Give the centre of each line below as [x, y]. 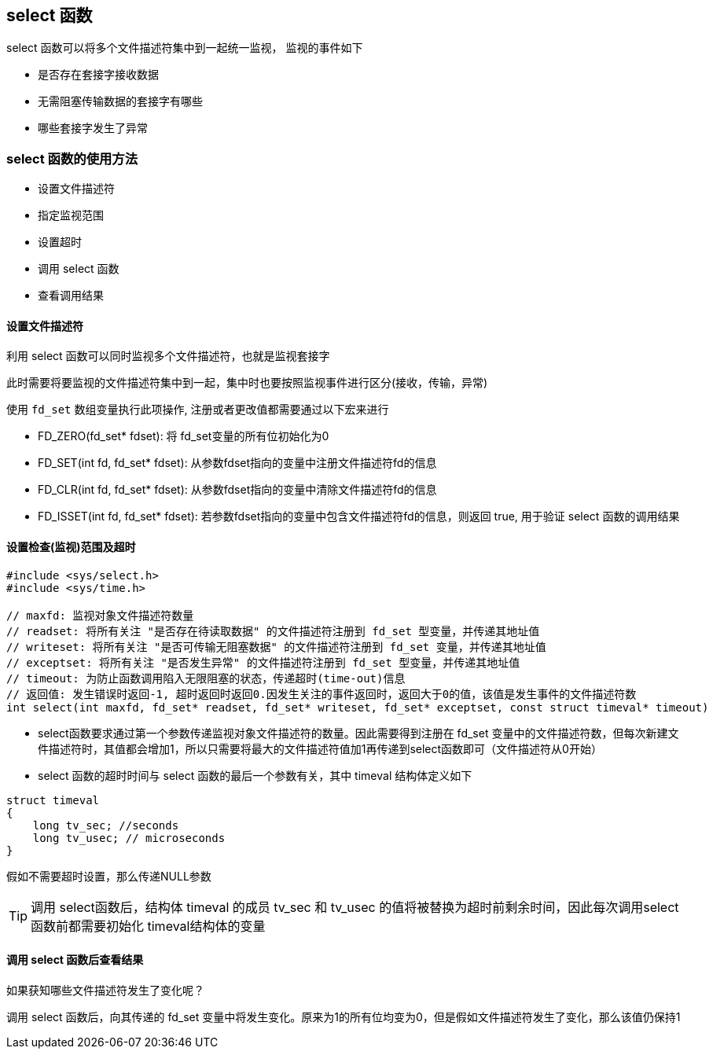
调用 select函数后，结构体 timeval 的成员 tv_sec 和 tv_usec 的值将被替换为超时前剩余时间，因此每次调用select [355, 907]
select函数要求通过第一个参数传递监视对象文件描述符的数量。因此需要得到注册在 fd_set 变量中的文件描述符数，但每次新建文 [358, 733]
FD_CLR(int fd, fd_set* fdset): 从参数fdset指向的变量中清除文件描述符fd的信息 [237, 490]
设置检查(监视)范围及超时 [71, 547]
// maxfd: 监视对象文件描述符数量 [100, 615]
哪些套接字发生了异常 [93, 128]
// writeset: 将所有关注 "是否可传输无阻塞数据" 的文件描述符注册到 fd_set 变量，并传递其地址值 [276, 647]
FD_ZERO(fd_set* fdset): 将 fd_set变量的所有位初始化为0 [184, 436]
